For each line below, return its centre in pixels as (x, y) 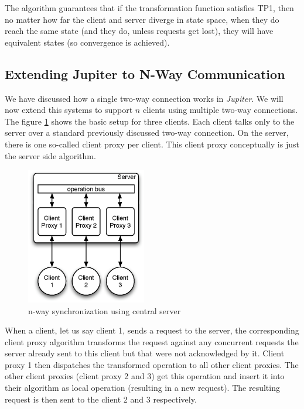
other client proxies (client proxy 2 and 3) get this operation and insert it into (145, 376)
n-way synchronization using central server (105, 310)
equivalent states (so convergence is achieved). (87, 42)
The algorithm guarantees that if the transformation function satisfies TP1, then (149, 8)
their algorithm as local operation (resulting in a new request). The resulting (142, 388)
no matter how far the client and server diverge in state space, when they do (142, 19)
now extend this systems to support (69, 110)
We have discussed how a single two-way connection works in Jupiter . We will (144, 98)
